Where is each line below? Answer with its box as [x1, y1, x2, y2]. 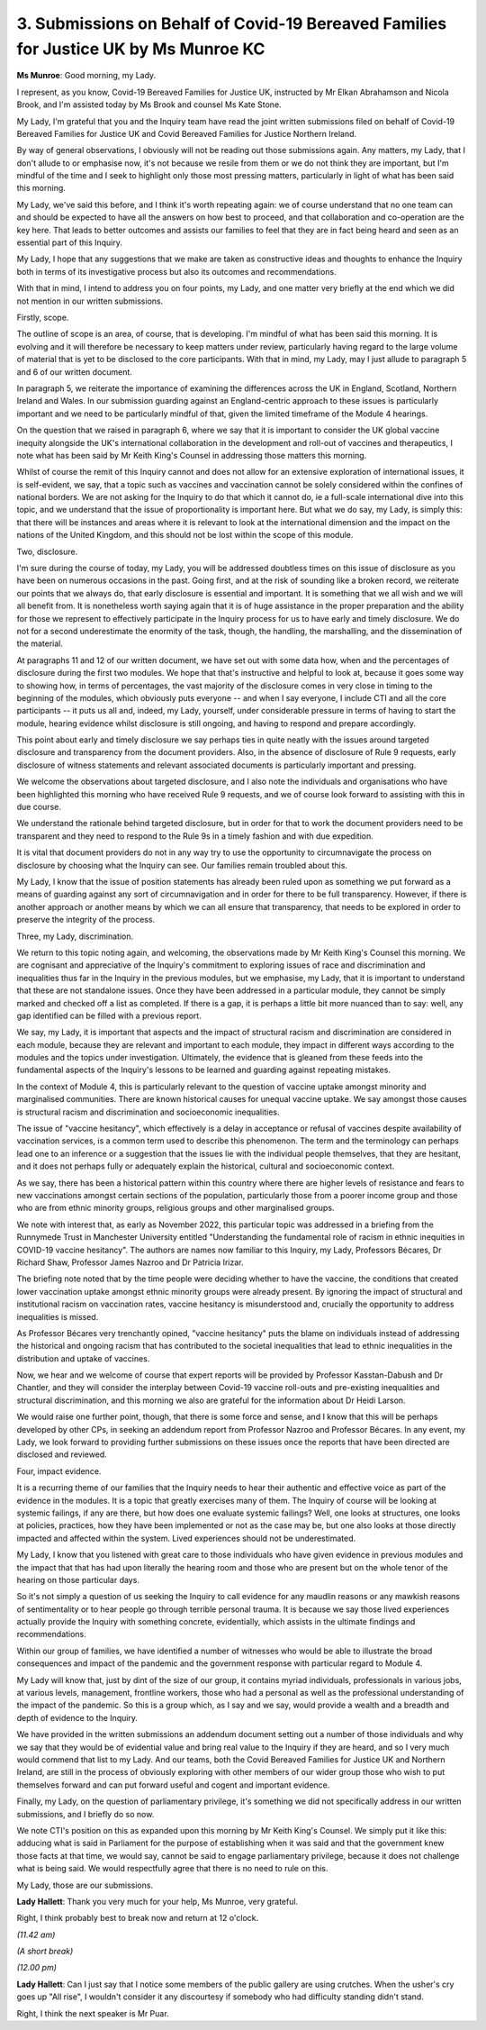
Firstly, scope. [16, 312, 69, 323]
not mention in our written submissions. [16, 296, 164, 306]
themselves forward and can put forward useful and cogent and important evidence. [16, 1780, 330, 1790]
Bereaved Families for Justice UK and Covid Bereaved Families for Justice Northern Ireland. [16, 128, 357, 139]
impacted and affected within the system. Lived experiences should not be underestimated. [16, 1533, 356, 1543]
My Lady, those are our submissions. [16, 1880, 153, 1890]
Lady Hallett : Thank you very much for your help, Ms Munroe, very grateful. [16, 1896, 299, 1907]
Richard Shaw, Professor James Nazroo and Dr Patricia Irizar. [16, 1257, 244, 1268]
